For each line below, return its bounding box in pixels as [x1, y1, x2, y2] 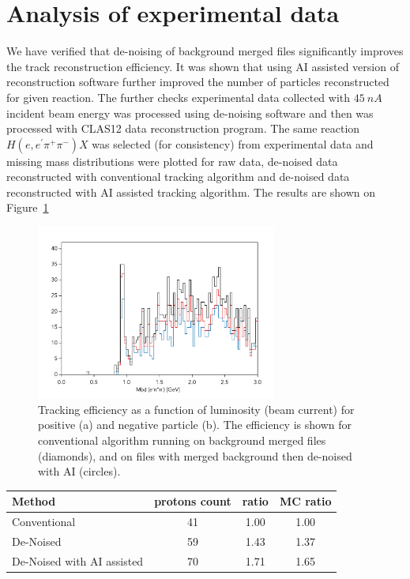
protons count [154, 493, 231, 509]
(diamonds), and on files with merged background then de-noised [38, 447, 352, 464]
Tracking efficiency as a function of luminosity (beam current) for [38, 400, 355, 417]
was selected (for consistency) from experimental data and [92, 135, 374, 152]
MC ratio [279, 493, 332, 509]
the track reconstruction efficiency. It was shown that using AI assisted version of [6, 58, 399, 74]
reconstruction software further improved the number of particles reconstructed [6, 73, 389, 90]
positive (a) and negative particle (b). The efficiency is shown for [38, 416, 352, 433]
